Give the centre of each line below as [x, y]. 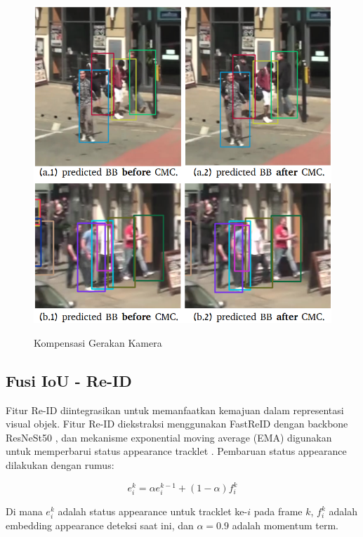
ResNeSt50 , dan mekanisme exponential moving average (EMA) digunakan [169, 437]
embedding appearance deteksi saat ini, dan [100, 525]
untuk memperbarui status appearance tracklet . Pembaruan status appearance [176, 451]
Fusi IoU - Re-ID [69, 380]
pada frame [278, 511]
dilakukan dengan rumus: [60, 464]
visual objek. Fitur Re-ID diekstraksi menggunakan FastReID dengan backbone [177, 424]
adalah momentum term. [285, 525]
